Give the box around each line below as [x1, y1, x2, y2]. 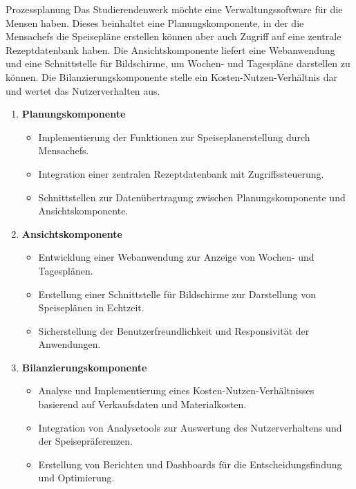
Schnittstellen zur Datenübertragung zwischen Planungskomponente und [38, 190, 346, 204]
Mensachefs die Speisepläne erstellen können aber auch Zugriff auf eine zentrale [6, 29, 341, 44]
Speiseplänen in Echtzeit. [38, 300, 144, 315]
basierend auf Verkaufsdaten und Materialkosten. [38, 397, 247, 412]
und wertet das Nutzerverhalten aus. [6, 83, 160, 98]
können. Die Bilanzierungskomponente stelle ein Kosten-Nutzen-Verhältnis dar [6, 69, 337, 84]
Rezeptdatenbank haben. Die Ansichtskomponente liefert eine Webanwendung [6, 42, 335, 57]
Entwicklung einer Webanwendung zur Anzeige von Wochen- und [38, 250, 315, 264]
